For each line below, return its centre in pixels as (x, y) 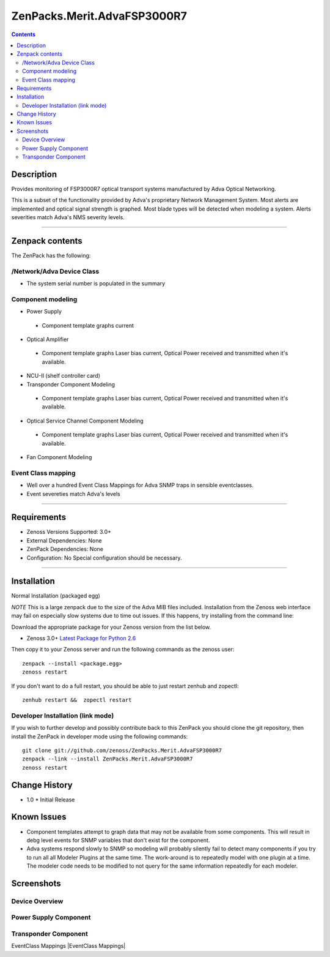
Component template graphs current (88, 325)
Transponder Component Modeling (71, 384)
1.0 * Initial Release (51, 800)
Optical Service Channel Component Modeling (85, 421)
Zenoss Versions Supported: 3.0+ (69, 532)
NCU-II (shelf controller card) (64, 376)
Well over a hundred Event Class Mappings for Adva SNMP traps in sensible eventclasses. (140, 485)
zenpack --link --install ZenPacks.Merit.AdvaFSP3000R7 (108, 759)
